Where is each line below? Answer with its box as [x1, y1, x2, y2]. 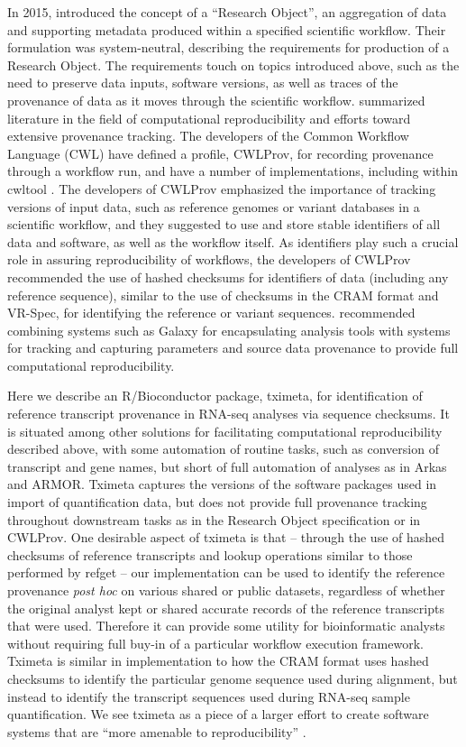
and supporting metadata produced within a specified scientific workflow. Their [7, 20, 446, 39]
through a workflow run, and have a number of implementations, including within [7, 161, 459, 180]
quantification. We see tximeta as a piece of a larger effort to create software [7, 705, 429, 724]
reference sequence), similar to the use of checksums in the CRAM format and [7, 285, 439, 304]
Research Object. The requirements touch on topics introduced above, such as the [7, 55, 460, 74]
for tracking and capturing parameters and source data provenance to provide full [7, 338, 459, 357]
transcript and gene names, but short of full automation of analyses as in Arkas [7, 456, 447, 475]
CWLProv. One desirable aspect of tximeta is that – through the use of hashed [7, 528, 445, 547]
